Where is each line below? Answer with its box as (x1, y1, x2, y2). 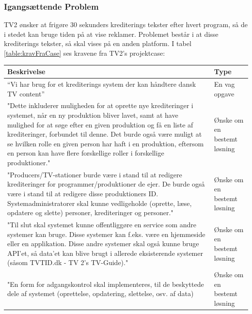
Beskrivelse (7, 66, 46, 77)
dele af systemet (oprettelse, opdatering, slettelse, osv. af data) (7, 288, 194, 298)
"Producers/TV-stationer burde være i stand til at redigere (7, 169, 182, 179)
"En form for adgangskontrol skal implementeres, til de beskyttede (7, 279, 204, 289)
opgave (214, 88, 235, 98)
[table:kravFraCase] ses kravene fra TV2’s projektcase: (4, 48, 165, 58)
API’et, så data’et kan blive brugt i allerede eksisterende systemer (7, 248, 203, 258)
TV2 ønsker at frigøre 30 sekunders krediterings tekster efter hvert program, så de (4, 19, 248, 30)
